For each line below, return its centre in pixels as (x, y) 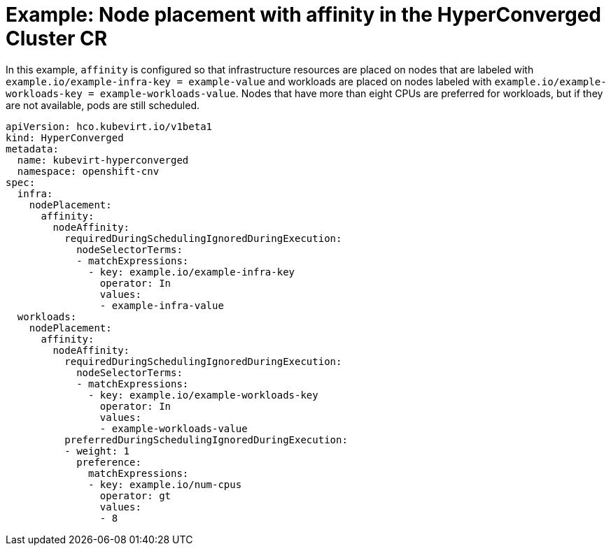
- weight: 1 (97, 451)
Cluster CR (57, 38)
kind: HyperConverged (65, 137)
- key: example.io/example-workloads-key (203, 395)
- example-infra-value (162, 305)
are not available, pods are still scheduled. (103, 105)
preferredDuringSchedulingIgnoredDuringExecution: (206, 439)
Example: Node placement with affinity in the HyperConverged (303, 15)
